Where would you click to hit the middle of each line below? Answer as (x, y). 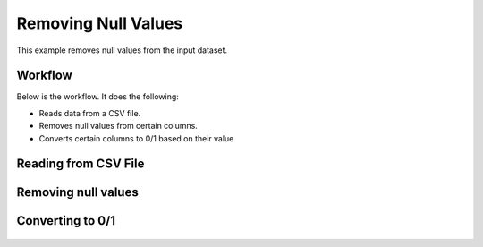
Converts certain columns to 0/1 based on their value (136, 138)
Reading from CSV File (80, 164)
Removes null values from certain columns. (119, 126)
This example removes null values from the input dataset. (122, 50)
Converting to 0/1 (66, 221)
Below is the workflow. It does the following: (97, 97)
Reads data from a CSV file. (90, 113)
